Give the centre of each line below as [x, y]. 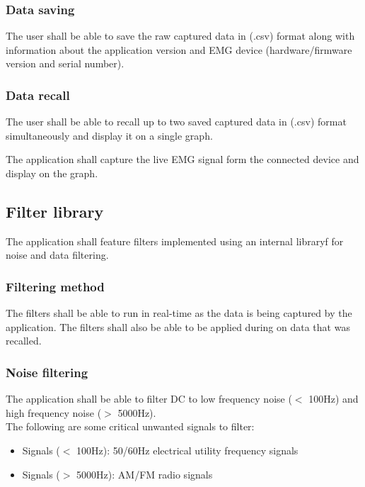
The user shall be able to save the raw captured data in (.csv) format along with [180, 36]
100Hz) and [334, 399]
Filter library [55, 211]
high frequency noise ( [54, 412]
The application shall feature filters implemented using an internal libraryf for [175, 241]
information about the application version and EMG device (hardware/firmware [179, 49]
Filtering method [55, 286]
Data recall [38, 95]
